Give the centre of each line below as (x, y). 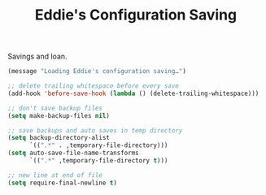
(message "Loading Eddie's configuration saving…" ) (97, 71)
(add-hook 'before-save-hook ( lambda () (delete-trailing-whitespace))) (133, 93)
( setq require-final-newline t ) (62, 183)
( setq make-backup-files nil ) (59, 115)
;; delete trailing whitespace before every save (94, 86)
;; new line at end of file (55, 175)
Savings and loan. (37, 56)
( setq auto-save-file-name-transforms (73, 153)
